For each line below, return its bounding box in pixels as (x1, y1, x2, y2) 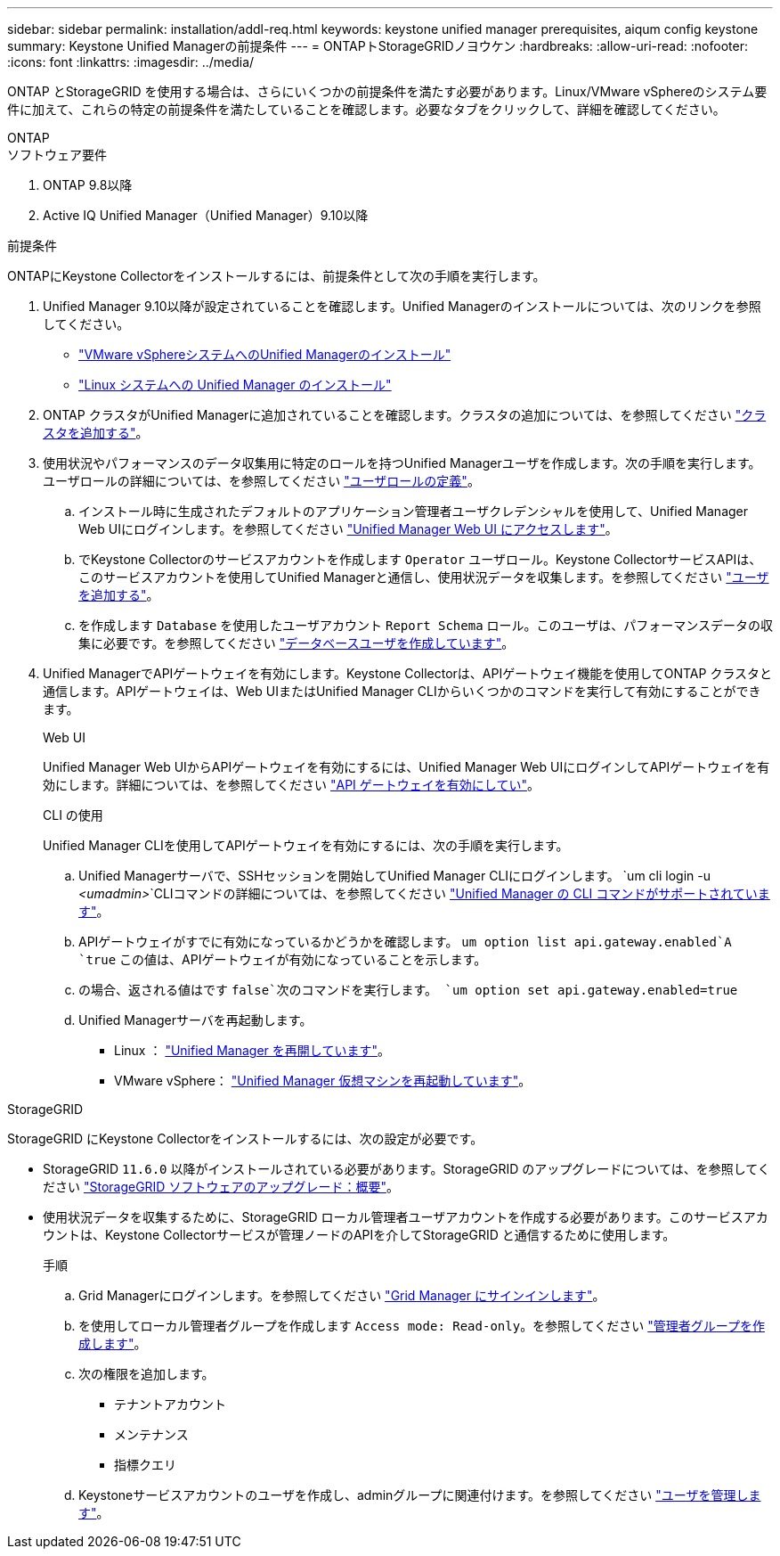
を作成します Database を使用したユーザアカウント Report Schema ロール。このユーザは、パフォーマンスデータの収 (78, 618, 773, 633)
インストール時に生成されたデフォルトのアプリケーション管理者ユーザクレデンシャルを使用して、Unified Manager (78, 504, 749, 519)
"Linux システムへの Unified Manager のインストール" (78, 377, 392, 392)
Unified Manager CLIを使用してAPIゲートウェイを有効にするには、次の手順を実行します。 (43, 838, 569, 853)
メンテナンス (114, 1427, 189, 1442)
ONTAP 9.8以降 (43, 177, 133, 192)
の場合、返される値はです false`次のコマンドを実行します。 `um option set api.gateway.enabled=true (78, 982, 738, 997)
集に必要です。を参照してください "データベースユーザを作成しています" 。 (78, 635, 515, 651)
